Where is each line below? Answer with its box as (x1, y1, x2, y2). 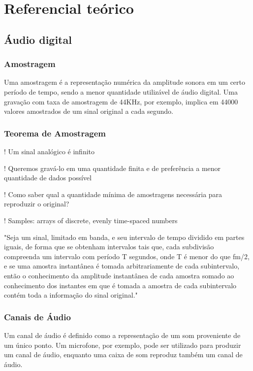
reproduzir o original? (4, 199, 69, 209)
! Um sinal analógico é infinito (4, 146, 95, 156)
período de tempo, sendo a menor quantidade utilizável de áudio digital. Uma (4, 86, 238, 97)
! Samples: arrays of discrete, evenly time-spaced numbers (4, 215, 178, 225)
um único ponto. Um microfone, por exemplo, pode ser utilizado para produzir (4, 339, 241, 350)
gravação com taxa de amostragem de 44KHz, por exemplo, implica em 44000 (4, 96, 238, 106)
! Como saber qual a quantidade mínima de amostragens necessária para (4, 189, 222, 199)
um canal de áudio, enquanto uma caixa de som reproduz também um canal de (4, 349, 243, 360)
